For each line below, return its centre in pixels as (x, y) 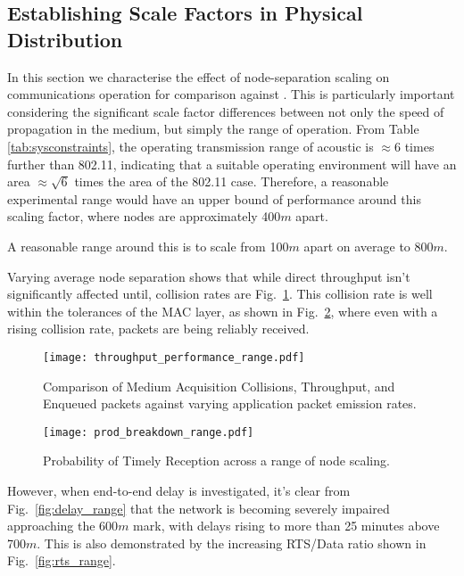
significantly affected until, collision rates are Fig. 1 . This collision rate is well (220, 294)
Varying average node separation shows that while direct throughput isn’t (209, 276)
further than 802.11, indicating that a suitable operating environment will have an (232, 164)
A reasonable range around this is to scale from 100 (148, 246)
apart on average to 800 (369, 246)
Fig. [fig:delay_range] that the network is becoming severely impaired (199, 508)
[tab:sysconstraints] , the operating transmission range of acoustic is (191, 146)
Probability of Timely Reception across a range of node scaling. (216, 461)
